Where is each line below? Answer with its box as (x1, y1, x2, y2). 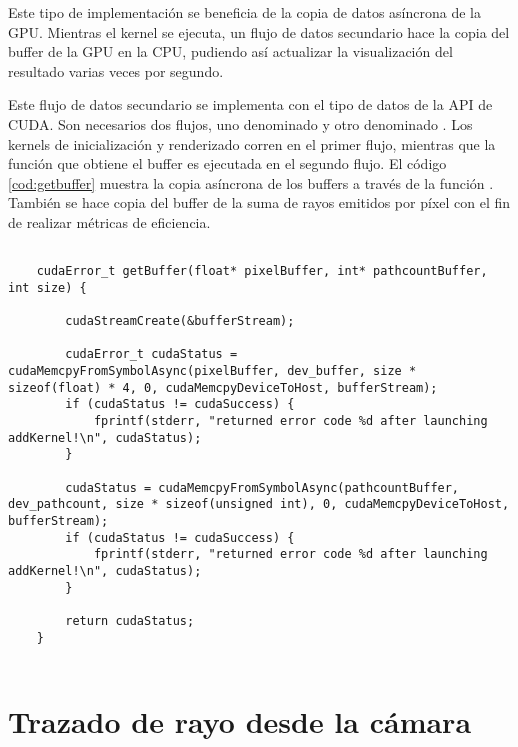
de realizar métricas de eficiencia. (8, 211, 211, 232)
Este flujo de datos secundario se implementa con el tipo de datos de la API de (8, 94, 493, 115)
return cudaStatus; (65, 613, 195, 628)
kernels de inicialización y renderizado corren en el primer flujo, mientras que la (8, 133, 496, 154)
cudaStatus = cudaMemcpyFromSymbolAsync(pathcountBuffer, (65, 480, 460, 495)
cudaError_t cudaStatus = (65, 347, 238, 362)
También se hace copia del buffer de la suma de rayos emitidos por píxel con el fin (8, 192, 511, 213)
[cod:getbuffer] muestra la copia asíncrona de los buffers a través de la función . (8, 172, 494, 193)
